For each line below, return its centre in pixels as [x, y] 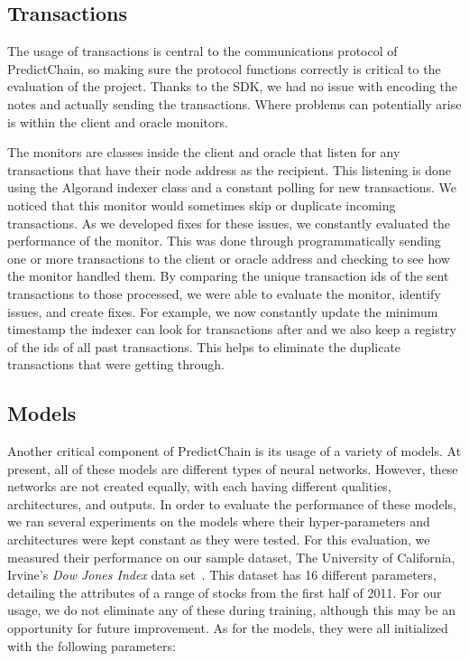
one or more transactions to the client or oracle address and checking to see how [229, 258]
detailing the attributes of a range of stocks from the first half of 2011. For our [225, 592]
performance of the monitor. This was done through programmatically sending [224, 241]
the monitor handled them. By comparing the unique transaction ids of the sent [228, 276]
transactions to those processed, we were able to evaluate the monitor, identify [224, 293]
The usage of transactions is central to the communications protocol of [202, 51]
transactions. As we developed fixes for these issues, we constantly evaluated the [229, 223]
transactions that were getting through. [116, 364]
